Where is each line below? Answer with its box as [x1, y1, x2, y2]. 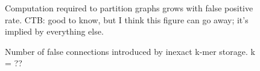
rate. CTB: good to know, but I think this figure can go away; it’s [5, 13, 249, 26]
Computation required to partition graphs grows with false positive [5, 2, 253, 14]
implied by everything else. [5, 25, 104, 38]
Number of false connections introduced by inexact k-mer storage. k [5, 45, 255, 57]
